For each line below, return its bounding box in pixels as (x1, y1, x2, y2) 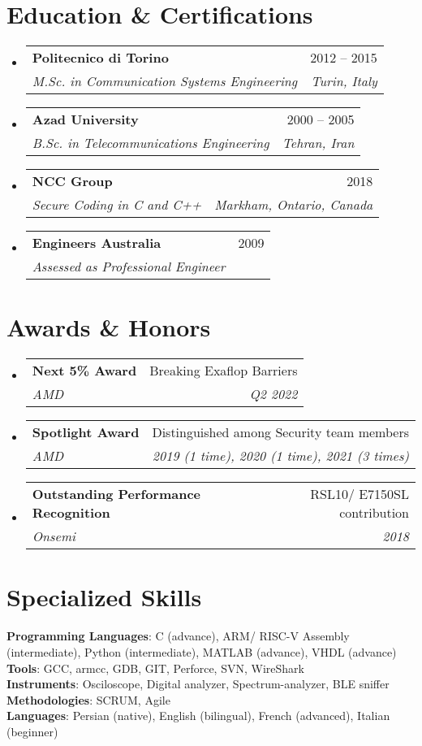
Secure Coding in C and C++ (32, 195, 202, 215)
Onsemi (32, 527, 75, 546)
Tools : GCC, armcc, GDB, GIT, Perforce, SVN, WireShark (6, 659, 304, 676)
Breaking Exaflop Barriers (149, 361, 298, 380)
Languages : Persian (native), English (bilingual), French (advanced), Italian (6, 707, 390, 724)
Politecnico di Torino (32, 48, 169, 67)
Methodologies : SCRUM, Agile (6, 691, 170, 708)
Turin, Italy (311, 72, 377, 91)
